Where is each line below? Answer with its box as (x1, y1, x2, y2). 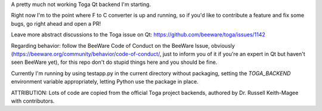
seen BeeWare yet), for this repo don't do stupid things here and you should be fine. (11, 58, 218, 66)
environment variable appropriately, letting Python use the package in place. (11, 78, 199, 85)
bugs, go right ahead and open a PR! (11, 20, 101, 27)
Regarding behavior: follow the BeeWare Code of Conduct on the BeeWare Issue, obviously (11, 42, 235, 49)
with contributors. (11, 97, 55, 104)
